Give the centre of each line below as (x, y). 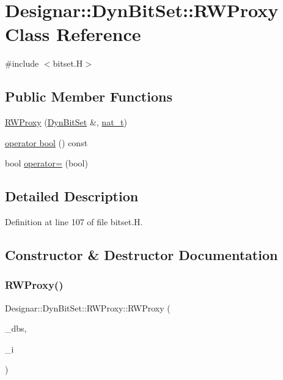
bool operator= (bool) (46, 163)
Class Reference (73, 34)
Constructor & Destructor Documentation (141, 255)
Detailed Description (72, 196)
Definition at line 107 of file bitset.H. (74, 222)
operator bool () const (46, 142)
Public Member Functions (89, 96)
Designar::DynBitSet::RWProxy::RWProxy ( (88, 307)
